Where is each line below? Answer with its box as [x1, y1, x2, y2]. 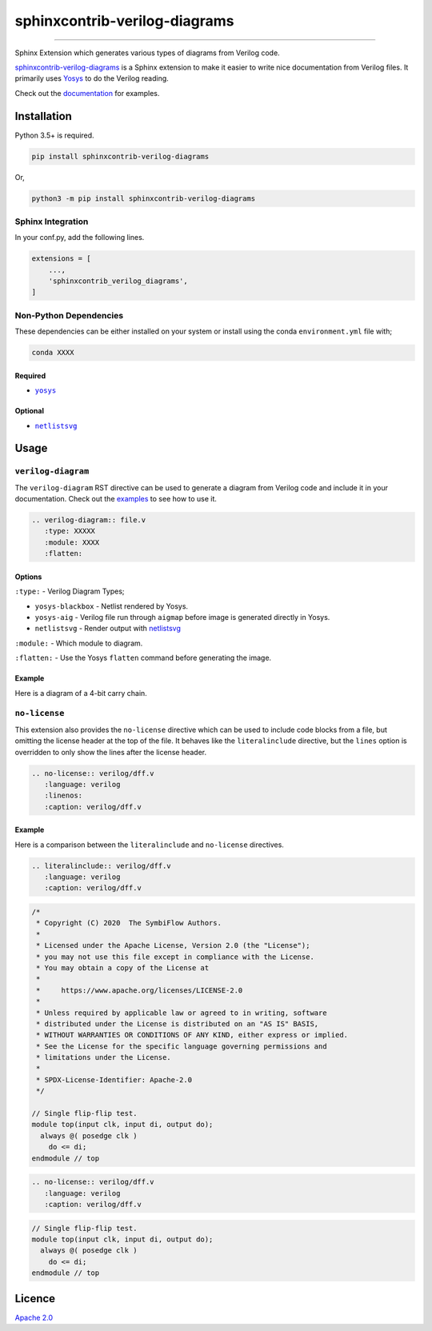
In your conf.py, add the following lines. [14, 233, 145, 242]
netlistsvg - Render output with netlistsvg [34, 624, 182, 634]
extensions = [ [31, 254, 91, 263]
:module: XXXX [44, 538, 100, 547]
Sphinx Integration [14, 216, 89, 227]
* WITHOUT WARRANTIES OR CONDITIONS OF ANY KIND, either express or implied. [36, 1030, 348, 1040]
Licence [14, 1292, 56, 1305]
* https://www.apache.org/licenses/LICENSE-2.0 [36, 985, 243, 995]
